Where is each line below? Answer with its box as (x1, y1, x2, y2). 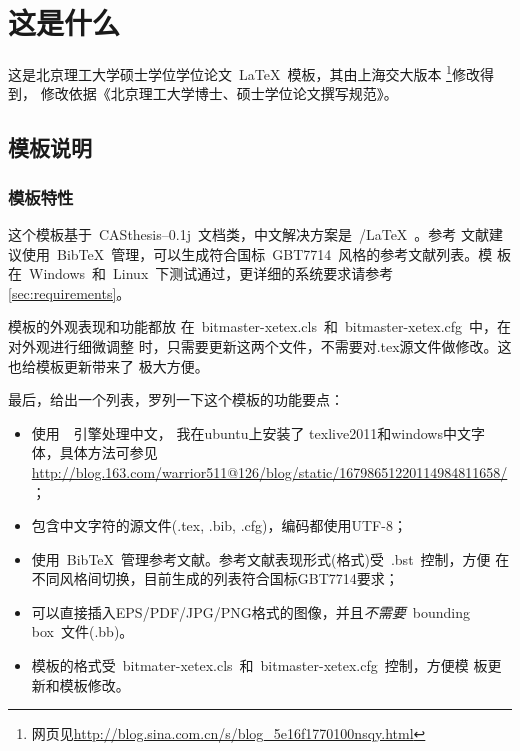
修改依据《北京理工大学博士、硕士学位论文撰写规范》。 (40, 83, 398, 104)
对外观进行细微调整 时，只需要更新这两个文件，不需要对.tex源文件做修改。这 (8, 335, 512, 356)
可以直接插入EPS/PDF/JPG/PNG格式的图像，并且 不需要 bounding (31, 601, 470, 622)
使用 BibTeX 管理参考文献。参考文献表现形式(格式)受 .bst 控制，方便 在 (31, 548, 510, 569)
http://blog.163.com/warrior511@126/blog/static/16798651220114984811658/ (31, 461, 508, 482)
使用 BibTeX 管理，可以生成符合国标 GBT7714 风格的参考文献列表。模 (21, 243, 493, 264)
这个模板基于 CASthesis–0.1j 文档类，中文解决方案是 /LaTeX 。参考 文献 (8, 223, 490, 244)
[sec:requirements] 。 (8, 282, 131, 303)
